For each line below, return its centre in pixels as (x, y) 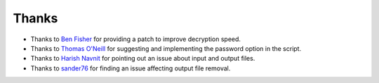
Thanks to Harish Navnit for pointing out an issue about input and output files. (143, 59)
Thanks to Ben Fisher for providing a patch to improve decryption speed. (136, 39)
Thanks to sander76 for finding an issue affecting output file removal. (131, 68)
